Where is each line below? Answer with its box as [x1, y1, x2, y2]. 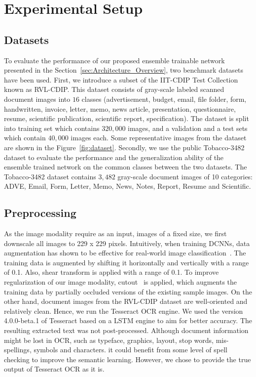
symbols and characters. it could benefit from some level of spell [34, 344, 227, 355]
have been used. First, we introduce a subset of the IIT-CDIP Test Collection [4, 74, 238, 84]
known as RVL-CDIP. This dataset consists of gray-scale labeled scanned [4, 84, 224, 94]
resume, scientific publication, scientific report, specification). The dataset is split [4, 113, 249, 124]
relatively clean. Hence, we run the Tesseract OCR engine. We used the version [4, 305, 243, 316]
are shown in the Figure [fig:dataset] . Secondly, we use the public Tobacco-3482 [4, 142, 245, 152]
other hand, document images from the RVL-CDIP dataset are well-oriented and [4, 296, 248, 306]
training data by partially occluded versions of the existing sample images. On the [4, 286, 252, 296]
